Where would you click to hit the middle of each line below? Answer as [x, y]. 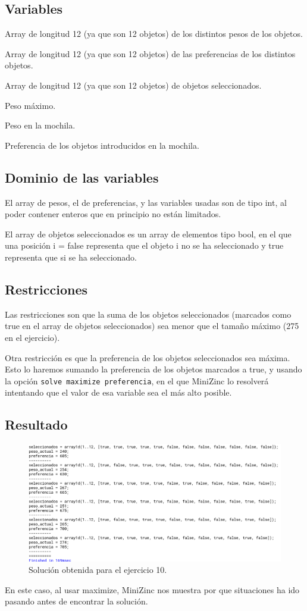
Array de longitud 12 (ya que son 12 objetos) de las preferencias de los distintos [150, 53]
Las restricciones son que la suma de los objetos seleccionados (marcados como [148, 314]
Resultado [36, 424]
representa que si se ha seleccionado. [71, 257]
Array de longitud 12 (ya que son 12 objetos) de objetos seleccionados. [133, 85]
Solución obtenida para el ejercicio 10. [98, 570]
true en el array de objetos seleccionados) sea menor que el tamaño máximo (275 [152, 326]
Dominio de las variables [82, 177]
